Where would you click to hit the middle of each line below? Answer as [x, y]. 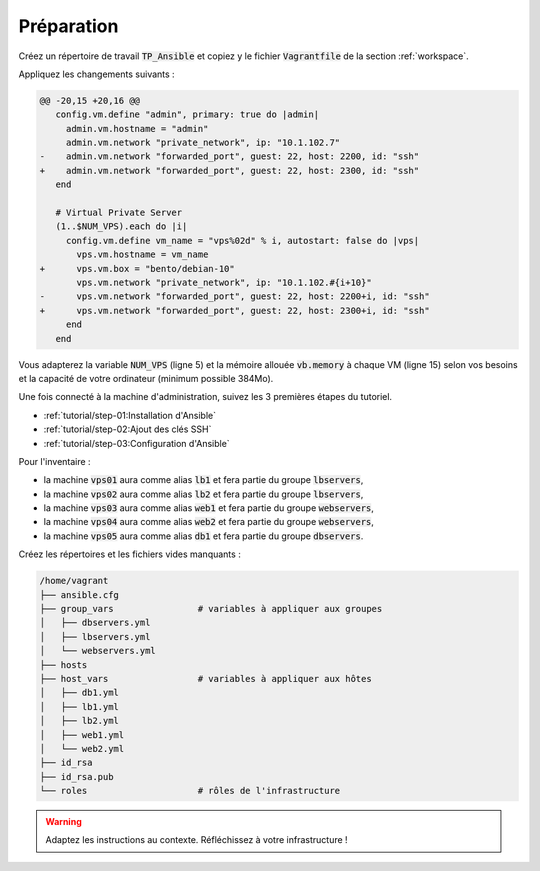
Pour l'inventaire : [54, 461]
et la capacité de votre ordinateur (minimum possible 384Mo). [146, 378]
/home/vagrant [74, 581]
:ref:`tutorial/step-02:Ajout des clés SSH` [127, 429]
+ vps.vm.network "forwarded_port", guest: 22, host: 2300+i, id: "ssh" [234, 310]
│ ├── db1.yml [79, 693]
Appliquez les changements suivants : [96, 74]
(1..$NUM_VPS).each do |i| [121, 226]
